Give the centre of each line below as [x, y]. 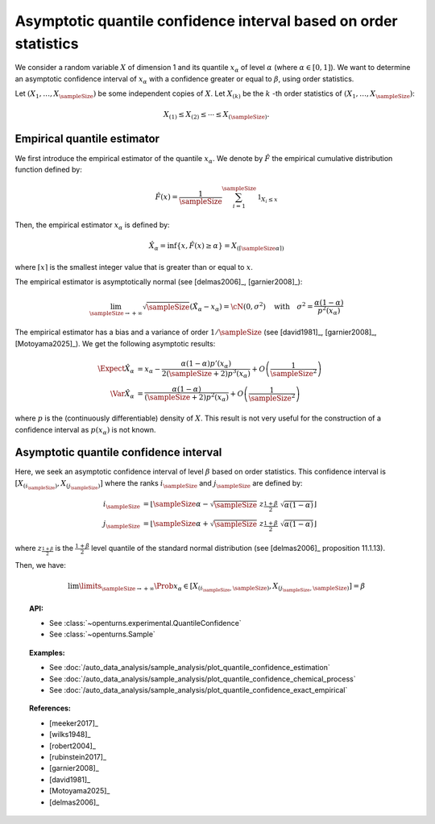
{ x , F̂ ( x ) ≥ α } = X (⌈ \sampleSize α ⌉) [230, 247]
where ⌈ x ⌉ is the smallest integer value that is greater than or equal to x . [134, 267]
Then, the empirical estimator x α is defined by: [92, 226]
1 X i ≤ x [267, 199]
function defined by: [48, 169]
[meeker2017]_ [74, 723]
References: [50, 708]
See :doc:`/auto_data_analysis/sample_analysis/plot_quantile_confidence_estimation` [190, 668]
